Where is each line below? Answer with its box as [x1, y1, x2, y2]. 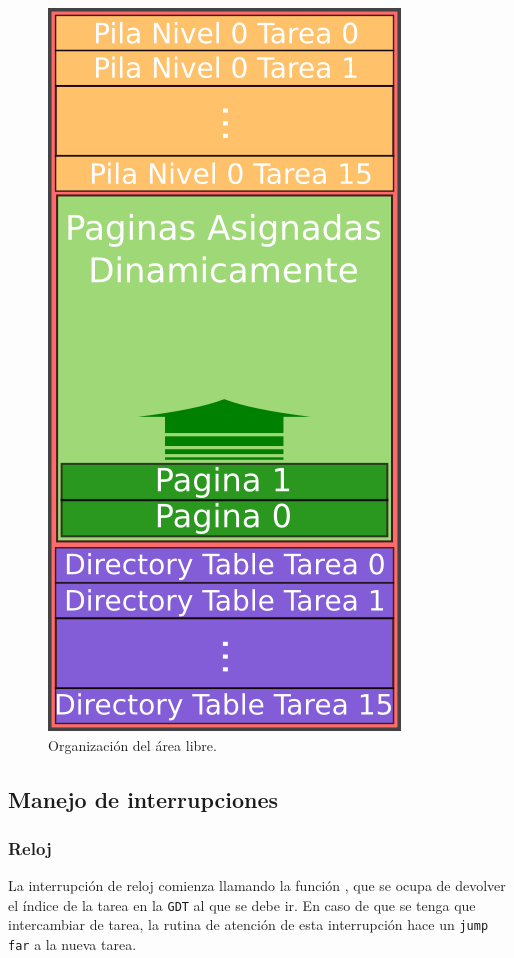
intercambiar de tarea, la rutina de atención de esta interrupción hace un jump [8, 914, 489, 935]
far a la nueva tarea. [8, 934, 137, 955]
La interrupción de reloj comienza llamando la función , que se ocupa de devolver [8, 875, 506, 896]
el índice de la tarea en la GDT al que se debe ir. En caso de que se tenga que [8, 894, 476, 915]
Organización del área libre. [48, 734, 217, 755]
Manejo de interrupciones [8, 783, 279, 814]
